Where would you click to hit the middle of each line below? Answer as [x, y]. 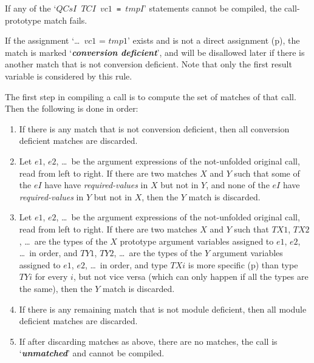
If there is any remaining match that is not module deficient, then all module [163, 309]
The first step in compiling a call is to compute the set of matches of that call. [151, 96]
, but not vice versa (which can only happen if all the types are [191, 276]
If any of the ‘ [31, 8]
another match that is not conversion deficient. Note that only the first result [148, 64]
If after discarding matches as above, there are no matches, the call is [148, 341]
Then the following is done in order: [72, 108]
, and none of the [238, 185]
